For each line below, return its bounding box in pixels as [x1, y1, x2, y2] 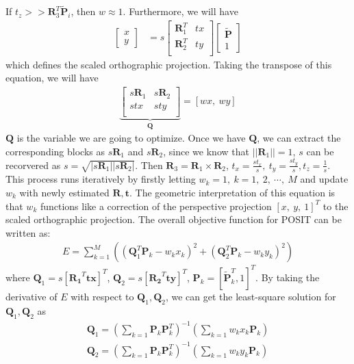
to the [323, 198, 349, 213]
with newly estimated [19, 185, 110, 200]
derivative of [5, 289, 58, 303]
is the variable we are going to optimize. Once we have [16, 131, 246, 145]
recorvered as [5, 157, 61, 172]
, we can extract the [257, 131, 341, 145]
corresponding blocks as [5, 144, 105, 158]
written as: [5, 225, 51, 239]
